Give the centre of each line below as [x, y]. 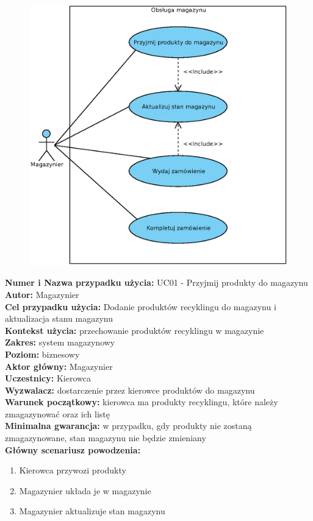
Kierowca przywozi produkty [73, 470]
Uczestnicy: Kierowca [48, 378]
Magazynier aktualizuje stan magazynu [92, 511]
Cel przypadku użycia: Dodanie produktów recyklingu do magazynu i [141, 306]
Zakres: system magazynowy [60, 342]
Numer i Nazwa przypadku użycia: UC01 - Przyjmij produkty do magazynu [156, 282]
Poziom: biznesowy [42, 354]
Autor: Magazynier [42, 294]
